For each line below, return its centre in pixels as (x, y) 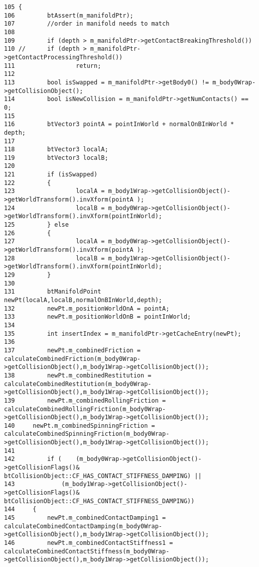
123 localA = (54, 191)
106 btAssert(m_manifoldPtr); (69, 15)
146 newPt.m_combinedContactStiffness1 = (89, 543)
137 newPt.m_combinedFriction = (73, 350)
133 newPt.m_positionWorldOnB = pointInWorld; (98, 317)
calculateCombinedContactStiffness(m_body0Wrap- (87, 551)
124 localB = (54, 208)
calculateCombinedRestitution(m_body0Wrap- (78, 384)
